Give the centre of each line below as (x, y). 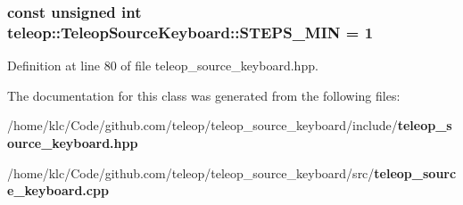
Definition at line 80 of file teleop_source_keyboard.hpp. (163, 66)
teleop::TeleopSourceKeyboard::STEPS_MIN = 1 (190, 32)
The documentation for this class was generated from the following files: (204, 95)
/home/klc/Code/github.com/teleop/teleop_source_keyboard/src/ (191, 172)
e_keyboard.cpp (58, 190)
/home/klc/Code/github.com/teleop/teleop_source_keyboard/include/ (203, 125)
